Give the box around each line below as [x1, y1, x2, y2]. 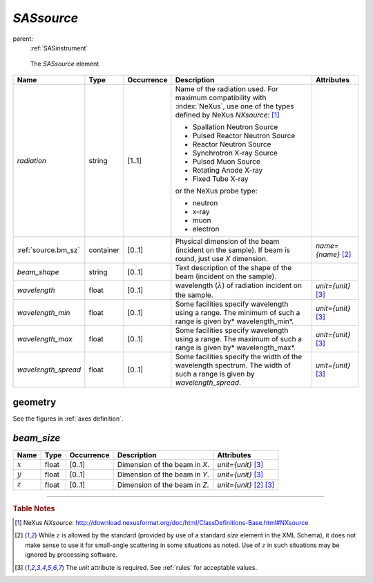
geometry [12, 396, 57, 408]
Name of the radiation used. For [175, 84, 279, 93]
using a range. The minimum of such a [175, 308, 300, 318]
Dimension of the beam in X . [117, 459, 210, 469]
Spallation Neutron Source [192, 122, 278, 131]
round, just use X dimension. [175, 254, 269, 263]
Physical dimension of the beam [175, 236, 280, 246]
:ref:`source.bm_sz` [17, 245, 81, 255]
